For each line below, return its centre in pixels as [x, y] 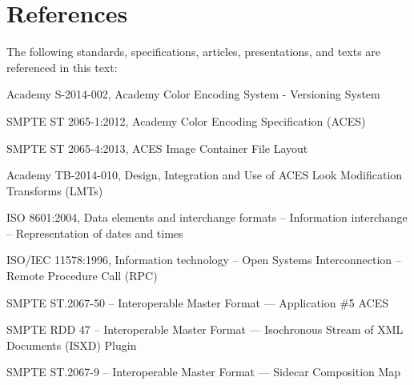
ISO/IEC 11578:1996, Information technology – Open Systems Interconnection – [204, 260]
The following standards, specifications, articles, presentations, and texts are [194, 52]
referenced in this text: [62, 67]
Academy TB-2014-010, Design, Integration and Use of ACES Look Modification [205, 175]
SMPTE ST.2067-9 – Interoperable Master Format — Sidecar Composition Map [204, 372]
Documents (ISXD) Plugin [72, 345]
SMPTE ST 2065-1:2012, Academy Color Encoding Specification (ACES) [186, 120]
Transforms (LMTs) [55, 190]
